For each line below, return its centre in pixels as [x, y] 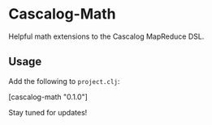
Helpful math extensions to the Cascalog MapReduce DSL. [106, 36]
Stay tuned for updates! [48, 112]
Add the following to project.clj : [64, 81]
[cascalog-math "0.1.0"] [48, 97]
